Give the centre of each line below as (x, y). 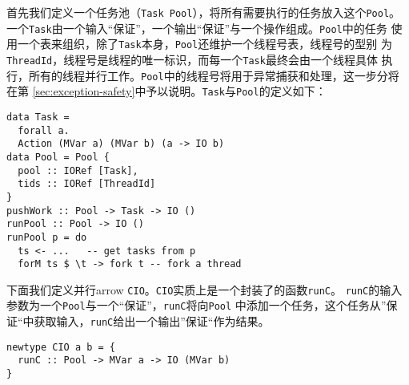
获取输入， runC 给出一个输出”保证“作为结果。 (152, 321)
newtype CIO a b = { (61, 347)
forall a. (44, 130)
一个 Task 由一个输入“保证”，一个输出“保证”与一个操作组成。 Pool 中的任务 (197, 28)
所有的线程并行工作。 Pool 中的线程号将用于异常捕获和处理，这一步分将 (214, 75)
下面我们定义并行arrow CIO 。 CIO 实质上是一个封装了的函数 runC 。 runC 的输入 (204, 289)
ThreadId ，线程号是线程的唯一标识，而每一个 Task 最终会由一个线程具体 (192, 59)
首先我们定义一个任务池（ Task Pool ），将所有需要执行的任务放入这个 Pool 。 (204, 12)
